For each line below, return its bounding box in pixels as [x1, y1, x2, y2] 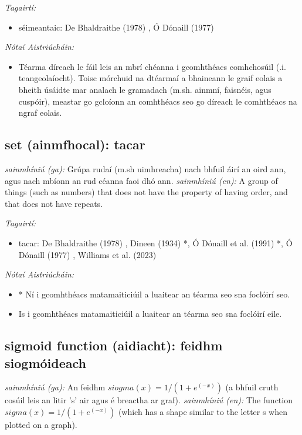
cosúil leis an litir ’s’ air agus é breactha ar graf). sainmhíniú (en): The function [5, 394, 293, 406]
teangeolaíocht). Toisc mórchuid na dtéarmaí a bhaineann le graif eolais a [18, 72, 283, 84]
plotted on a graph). [5, 419, 77, 431]
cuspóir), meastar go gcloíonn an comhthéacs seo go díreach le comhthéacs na [18, 95, 297, 107]
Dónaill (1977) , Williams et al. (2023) [18, 248, 157, 260]
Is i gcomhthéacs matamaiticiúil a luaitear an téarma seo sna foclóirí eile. [18, 307, 282, 320]
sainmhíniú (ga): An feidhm [5, 381, 106, 393]
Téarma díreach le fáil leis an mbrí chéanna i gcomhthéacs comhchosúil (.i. [18, 60, 286, 72]
